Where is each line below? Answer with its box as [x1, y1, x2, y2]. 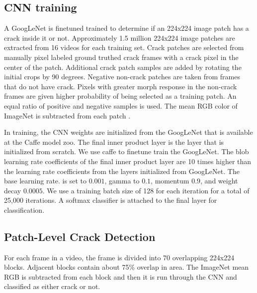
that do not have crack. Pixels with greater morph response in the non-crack [4, 81, 237, 91]
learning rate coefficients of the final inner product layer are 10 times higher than [4, 156, 252, 166]
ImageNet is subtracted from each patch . [4, 110, 131, 120]
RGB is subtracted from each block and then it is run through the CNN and [4, 271, 237, 282]
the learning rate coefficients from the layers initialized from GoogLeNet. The [4, 166, 240, 176]
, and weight [200, 176, 238, 186]
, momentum [151, 176, 189, 186]
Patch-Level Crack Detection [4, 229, 156, 244]
